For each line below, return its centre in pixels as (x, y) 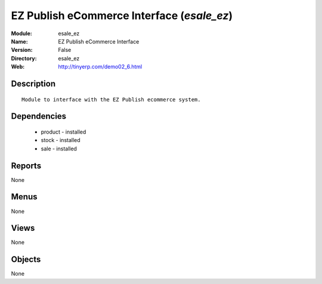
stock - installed (61, 140)
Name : (19, 41)
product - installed (64, 132)
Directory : (24, 58)
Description (33, 84)
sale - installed (59, 149)
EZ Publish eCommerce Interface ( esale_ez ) (122, 16)
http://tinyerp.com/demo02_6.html (100, 67)
